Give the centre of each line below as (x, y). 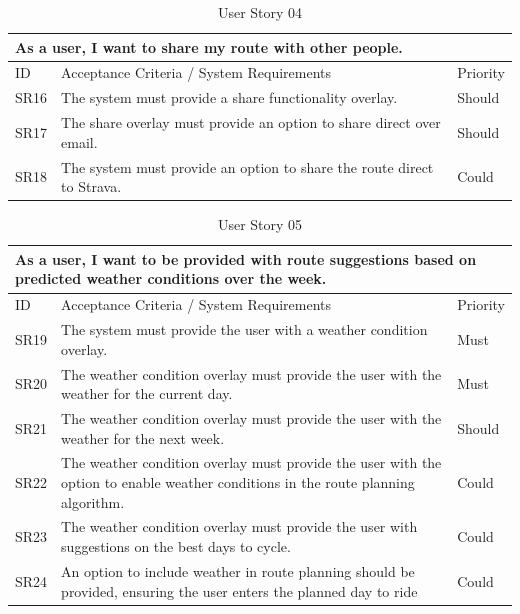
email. (79, 141)
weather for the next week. (143, 437)
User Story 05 (260, 224)
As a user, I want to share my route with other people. (209, 46)
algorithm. (93, 501)
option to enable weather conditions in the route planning (238, 482)
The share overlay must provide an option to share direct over (251, 122)
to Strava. (91, 186)
